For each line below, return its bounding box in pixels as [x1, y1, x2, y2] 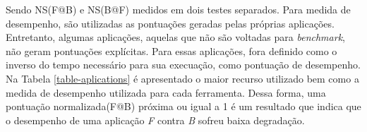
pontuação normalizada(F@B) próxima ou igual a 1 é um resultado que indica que [6, 99, 361, 114]
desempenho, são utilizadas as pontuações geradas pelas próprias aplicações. [6, 16, 335, 30]
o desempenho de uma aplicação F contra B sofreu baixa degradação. [6, 112, 305, 127]
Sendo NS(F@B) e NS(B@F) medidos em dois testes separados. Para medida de [6, 2, 351, 16]
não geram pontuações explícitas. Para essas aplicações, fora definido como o [6, 43, 337, 58]
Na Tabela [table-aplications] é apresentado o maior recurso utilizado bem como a [6, 71, 359, 85]
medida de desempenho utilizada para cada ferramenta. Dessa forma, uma [6, 85, 326, 100]
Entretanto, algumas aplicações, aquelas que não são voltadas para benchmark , [6, 30, 345, 44]
